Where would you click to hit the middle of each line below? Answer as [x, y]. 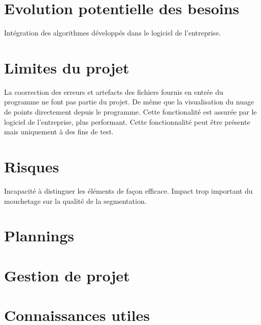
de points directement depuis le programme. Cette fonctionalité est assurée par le [130, 112]
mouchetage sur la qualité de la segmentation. [75, 201]
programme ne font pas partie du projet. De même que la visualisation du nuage [129, 102]
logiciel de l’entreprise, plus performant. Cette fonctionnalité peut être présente [127, 121]
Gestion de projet [67, 275]
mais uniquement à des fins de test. [59, 132]
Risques [32, 166]
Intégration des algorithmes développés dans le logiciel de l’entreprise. [112, 33]
